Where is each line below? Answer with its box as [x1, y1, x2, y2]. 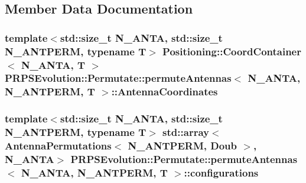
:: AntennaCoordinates [111, 84, 218, 99]
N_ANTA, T [21, 57, 86, 72]
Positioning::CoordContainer [162, 44, 301, 58]
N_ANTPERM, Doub [128, 138, 237, 153]
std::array [162, 125, 209, 139]
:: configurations [184, 165, 259, 179]
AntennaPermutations [5, 138, 112, 153]
